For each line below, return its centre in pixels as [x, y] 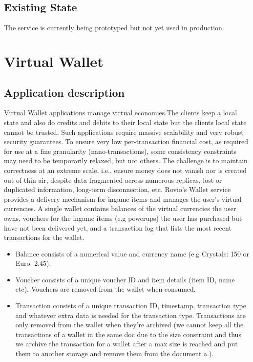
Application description [64, 92]
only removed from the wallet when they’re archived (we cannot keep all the [129, 325]
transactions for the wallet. [44, 237]
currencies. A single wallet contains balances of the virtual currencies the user [120, 208]
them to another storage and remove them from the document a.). [115, 353]
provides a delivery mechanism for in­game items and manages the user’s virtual [123, 199]
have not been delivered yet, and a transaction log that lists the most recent [118, 227]
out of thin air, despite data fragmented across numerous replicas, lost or [113, 180]
